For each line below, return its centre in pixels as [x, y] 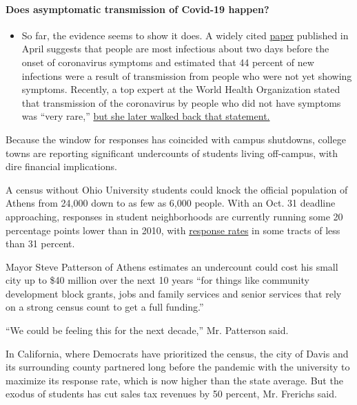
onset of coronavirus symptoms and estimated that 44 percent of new [168, 62]
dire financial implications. [61, 166]
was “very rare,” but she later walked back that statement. [146, 116]
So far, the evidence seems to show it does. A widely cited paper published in [185, 35]
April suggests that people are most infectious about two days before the [175, 49]
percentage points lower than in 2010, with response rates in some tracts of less [173, 230]
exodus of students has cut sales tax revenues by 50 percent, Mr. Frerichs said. [171, 394]
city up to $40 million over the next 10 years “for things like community [157, 280]
